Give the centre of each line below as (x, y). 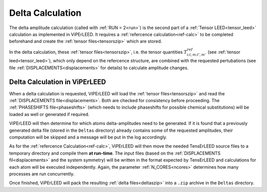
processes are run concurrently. (42, 174)
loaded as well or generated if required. (49, 114)
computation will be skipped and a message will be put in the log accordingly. (88, 137)
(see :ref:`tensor (224, 52)
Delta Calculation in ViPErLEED (58, 82)
